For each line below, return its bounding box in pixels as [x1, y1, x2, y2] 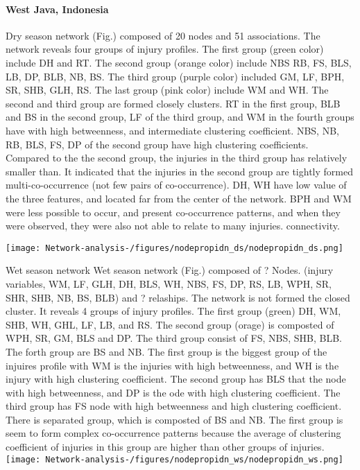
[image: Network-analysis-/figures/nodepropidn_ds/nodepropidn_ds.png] [6, 243, 343, 253]
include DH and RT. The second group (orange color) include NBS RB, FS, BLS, [6, 55, 352, 69]
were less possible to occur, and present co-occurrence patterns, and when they [6, 204, 341, 219]
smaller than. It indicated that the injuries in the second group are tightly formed [6, 164, 353, 178]
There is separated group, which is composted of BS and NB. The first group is [6, 412, 343, 426]
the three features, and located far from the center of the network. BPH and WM [6, 191, 352, 205]
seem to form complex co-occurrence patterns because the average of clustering [6, 426, 341, 440]
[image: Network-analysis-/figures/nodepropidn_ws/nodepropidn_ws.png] [6, 454, 343, 464]
